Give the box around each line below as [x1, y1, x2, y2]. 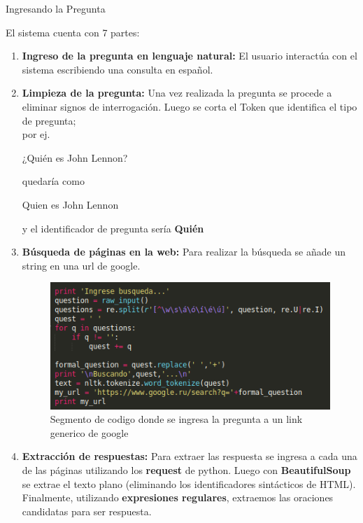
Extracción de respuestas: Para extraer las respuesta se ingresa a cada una [22, 449, 357, 463]
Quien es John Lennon [22, 197, 119, 211]
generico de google [50, 425, 129, 440]
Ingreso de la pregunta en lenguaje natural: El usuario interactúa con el [22, 48, 357, 63]
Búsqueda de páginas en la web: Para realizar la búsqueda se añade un [22, 244, 346, 259]
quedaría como [22, 174, 85, 188]
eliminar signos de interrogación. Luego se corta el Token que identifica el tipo [22, 99, 357, 113]
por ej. [22, 127, 50, 141]
